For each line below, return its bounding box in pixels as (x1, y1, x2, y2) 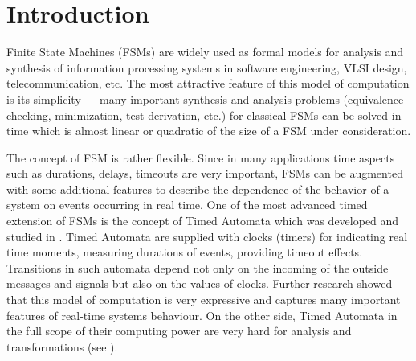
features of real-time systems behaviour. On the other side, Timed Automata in (6, 306, 398, 323)
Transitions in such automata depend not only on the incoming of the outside (6, 259, 389, 276)
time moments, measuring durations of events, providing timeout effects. (6, 244, 363, 260)
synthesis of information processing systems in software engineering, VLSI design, (6, 59, 407, 76)
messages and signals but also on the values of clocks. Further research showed (6, 275, 393, 292)
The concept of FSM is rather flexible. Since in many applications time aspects (6, 149, 395, 166)
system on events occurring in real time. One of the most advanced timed (6, 196, 368, 213)
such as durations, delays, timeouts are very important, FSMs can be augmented (6, 165, 403, 182)
